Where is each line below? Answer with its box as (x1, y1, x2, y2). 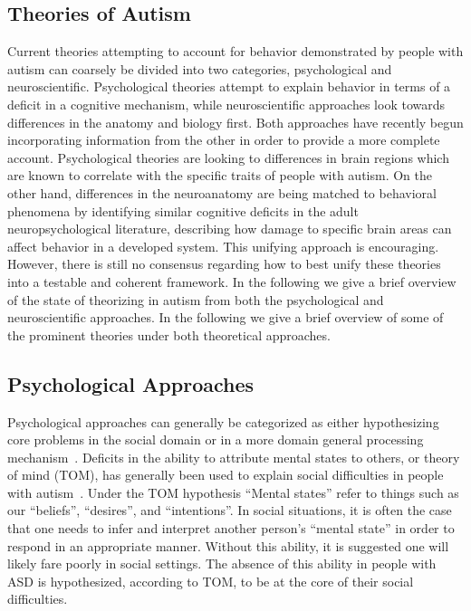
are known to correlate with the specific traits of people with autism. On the (7, 166, 432, 185)
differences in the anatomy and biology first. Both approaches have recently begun (7, 112, 464, 131)
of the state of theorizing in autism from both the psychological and (7, 290, 384, 309)
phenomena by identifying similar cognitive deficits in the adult (7, 201, 359, 220)
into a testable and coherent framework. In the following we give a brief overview (7, 272, 457, 291)
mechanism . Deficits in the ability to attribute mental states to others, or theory (7, 447, 460, 466)
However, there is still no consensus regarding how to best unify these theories (7, 254, 441, 273)
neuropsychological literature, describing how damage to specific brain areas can (7, 219, 452, 238)
